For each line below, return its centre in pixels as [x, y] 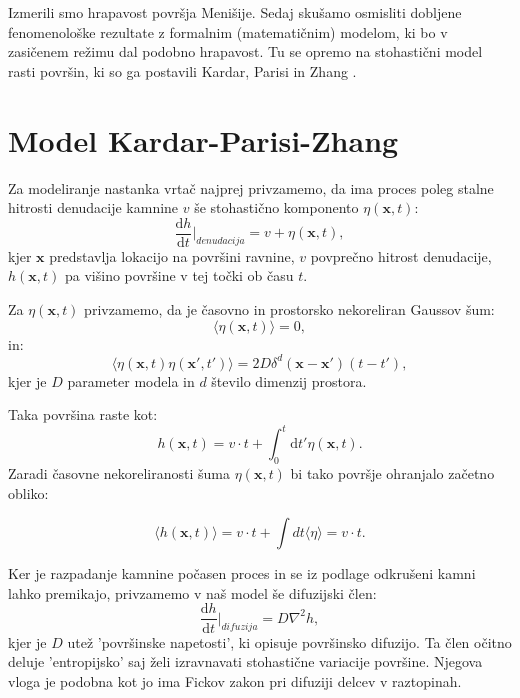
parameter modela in [131, 380]
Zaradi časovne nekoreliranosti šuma [119, 473]
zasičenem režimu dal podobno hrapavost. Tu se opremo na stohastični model [245, 51]
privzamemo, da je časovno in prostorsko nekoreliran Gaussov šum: [289, 308]
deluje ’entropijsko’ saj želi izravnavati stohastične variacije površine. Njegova [245, 661]
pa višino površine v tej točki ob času [179, 275]
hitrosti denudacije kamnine [93, 207]
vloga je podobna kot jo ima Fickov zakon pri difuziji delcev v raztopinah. [235, 680]
